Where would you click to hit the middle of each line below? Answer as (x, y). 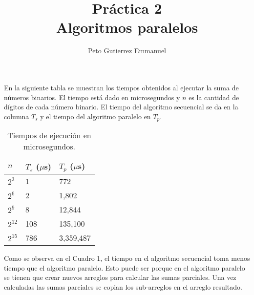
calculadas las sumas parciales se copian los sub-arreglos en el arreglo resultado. (123, 286)
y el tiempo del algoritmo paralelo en (95, 116)
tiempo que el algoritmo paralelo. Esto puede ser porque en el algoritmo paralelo (125, 267)
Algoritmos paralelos (127, 27)
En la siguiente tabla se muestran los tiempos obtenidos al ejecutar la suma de (121, 87)
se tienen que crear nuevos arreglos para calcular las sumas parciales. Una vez (120, 277)
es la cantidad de (214, 97)
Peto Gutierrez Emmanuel (127, 51)
